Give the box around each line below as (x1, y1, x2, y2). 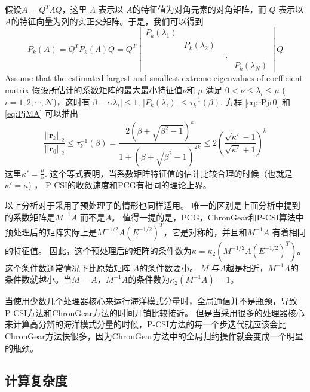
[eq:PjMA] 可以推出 (5, 107, 79, 120)
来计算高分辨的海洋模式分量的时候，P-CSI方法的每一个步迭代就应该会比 (5, 318, 287, 330)
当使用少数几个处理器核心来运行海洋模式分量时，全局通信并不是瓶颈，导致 (5, 295, 297, 307)
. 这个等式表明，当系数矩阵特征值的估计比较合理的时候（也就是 (45, 167, 293, 179)
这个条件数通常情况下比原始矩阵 (5, 261, 130, 274)
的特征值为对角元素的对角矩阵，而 (132, 3, 266, 15)
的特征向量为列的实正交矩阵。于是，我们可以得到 (11, 14, 204, 27)
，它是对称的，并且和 (163, 225, 247, 238)
